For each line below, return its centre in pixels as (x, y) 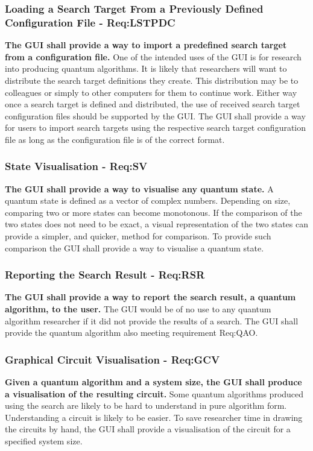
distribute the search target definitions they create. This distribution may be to (152, 80)
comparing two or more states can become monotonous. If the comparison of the (153, 212)
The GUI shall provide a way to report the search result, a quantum (150, 297)
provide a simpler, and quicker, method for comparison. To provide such (138, 236)
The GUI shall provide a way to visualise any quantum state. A (139, 188)
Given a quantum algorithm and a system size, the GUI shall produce (153, 382)
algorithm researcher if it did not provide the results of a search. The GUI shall (152, 320)
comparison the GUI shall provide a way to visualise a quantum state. (134, 248)
